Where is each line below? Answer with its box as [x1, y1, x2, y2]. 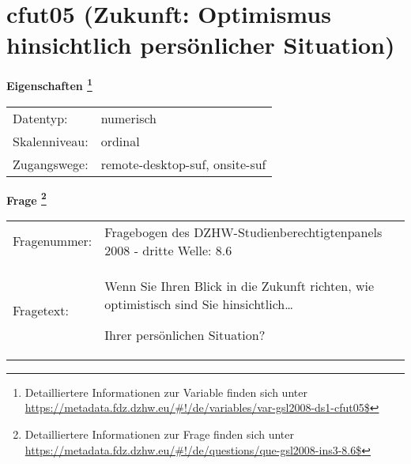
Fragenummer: [13, 232, 92, 251]
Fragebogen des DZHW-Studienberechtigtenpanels [104, 222, 383, 241]
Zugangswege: [13, 154, 89, 173]
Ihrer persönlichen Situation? [104, 325, 266, 344]
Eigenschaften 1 [6, 75, 92, 93]
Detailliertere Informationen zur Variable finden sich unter [25, 383, 307, 400]
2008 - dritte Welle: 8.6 [104, 240, 232, 259]
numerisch [100, 108, 156, 127]
